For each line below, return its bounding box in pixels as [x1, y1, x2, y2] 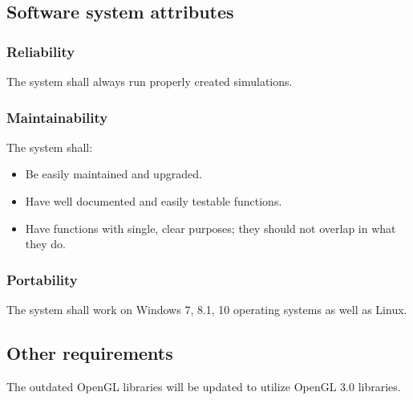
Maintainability [6, 107, 108, 127]
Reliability [6, 41, 75, 61]
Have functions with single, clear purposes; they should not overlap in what [25, 219, 396, 236]
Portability [6, 269, 78, 289]
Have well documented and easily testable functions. [25, 193, 282, 209]
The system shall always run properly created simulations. [6, 73, 293, 89]
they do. [25, 235, 66, 252]
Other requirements [6, 340, 173, 365]
